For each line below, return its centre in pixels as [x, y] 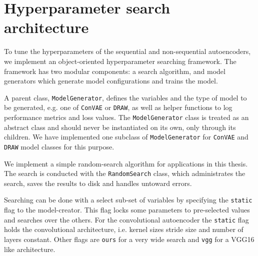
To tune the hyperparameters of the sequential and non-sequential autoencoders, [127, 51]
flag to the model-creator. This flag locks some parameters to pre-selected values [127, 210]
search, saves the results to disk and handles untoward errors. [98, 183]
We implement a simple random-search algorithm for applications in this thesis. [126, 163]
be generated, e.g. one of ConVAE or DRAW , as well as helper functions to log [118, 107]
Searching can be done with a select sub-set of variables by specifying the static [128, 200]
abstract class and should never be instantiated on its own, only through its [120, 127]
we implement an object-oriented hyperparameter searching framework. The [120, 61]
